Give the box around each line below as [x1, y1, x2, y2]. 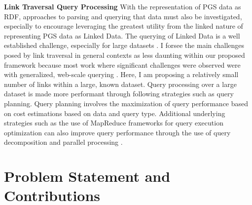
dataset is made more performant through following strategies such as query [4, 88, 234, 99]
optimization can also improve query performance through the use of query [4, 127, 231, 137]
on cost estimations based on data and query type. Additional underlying [4, 108, 225, 118]
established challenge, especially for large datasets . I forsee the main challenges [4, 40, 245, 50]
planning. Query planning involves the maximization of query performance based [4, 98, 249, 108]
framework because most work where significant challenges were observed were [4, 59, 241, 70]
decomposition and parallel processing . [4, 137, 123, 147]
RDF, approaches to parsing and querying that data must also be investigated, [4, 11, 242, 21]
